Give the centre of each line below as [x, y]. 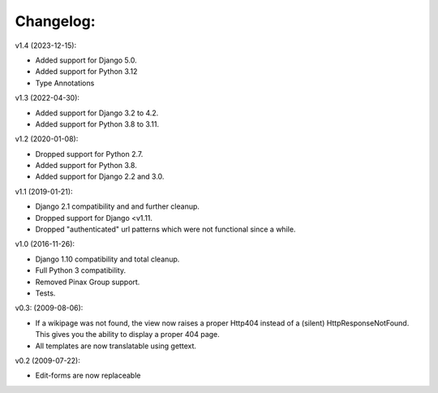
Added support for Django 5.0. [86, 60]
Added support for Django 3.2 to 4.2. [97, 113]
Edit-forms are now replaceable [88, 376]
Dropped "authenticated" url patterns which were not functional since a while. [165, 229]
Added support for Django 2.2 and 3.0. [100, 177]
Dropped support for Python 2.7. [89, 153]
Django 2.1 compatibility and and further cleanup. [118, 206]
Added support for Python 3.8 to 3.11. [97, 124]
